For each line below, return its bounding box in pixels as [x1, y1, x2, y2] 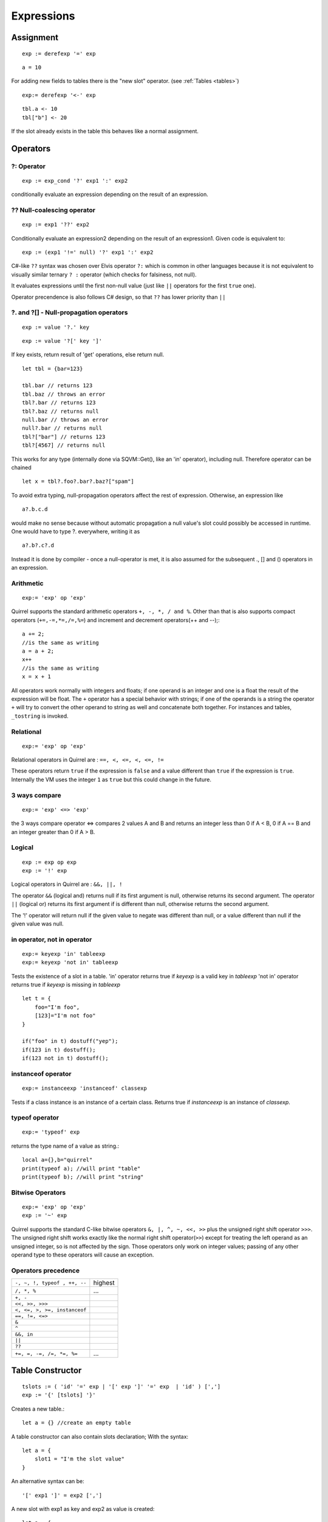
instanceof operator [11, 1069, 72, 1078]
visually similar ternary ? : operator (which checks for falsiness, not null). [11, 271, 197, 278]
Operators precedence [11, 1266, 80, 1275]
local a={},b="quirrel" [22, 1157, 93, 1163]
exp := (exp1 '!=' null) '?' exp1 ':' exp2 [22, 249, 154, 256]
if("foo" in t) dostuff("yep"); [22, 1038, 118, 1045]
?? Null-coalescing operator [11, 206, 96, 214]
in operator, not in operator [11, 935, 92, 944]
